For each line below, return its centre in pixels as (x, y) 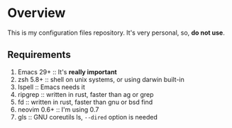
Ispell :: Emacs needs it (51, 87)
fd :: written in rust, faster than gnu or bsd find (85, 102)
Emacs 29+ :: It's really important (67, 71)
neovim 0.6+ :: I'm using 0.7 (58, 109)
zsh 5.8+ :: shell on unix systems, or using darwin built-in (101, 79)
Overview (37, 13)
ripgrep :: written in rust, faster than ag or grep (85, 94)
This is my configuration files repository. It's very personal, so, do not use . (116, 33)
